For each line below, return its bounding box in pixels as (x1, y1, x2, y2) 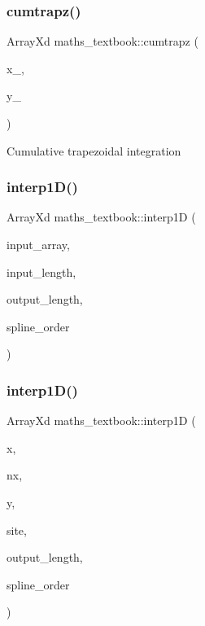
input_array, (7, 236, 70, 252)
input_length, (7, 263, 76, 280)
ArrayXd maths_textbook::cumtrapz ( (7, 33, 198, 50)
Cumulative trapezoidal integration (7, 142, 181, 159)
